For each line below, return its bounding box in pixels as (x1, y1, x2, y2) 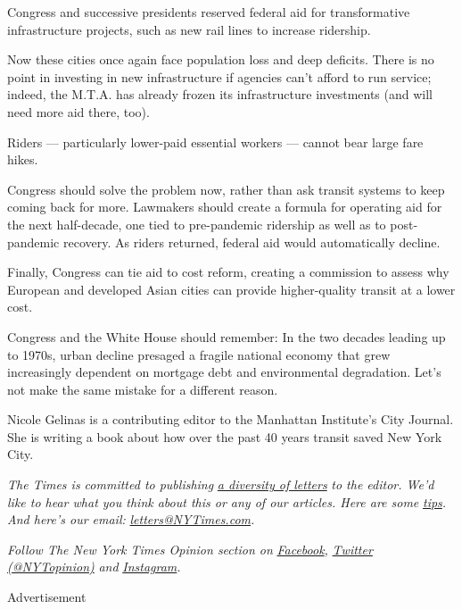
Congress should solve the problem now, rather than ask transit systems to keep (7, 179, 445, 198)
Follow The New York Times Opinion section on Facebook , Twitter (7, 539, 373, 558)
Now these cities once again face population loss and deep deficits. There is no (7, 50, 434, 69)
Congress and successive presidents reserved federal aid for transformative (7, 3, 410, 21)
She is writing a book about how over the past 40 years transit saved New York (7, 427, 442, 446)
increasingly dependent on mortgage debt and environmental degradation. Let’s (7, 363, 441, 381)
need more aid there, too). (7, 102, 150, 121)
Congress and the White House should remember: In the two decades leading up (7, 327, 446, 346)
